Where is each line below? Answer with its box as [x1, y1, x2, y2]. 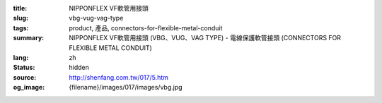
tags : [13, 23, 29, 32]
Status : [13, 63, 35, 72]
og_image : [13, 83, 45, 92]
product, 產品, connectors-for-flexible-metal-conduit [69, 23, 223, 32]
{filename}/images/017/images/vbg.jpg [69, 83, 183, 92]
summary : [13, 34, 45, 42]
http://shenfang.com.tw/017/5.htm [69, 73, 169, 81]
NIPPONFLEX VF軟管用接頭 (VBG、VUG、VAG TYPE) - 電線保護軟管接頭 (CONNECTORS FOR [69, 34, 342, 42]
